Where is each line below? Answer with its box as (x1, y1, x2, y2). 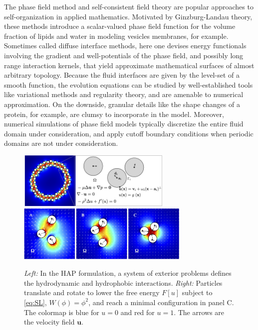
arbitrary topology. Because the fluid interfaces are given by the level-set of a (4, 70, 240, 80)
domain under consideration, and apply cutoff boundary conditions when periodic (4, 128, 254, 138)
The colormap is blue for (24, 307, 99, 317)
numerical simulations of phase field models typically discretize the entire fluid (4, 118, 244, 129)
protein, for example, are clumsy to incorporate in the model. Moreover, (4, 109, 224, 119)
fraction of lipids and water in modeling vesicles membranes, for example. (4, 30, 229, 41)
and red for (120, 307, 155, 317)
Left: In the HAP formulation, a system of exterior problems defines (24, 268, 232, 278)
